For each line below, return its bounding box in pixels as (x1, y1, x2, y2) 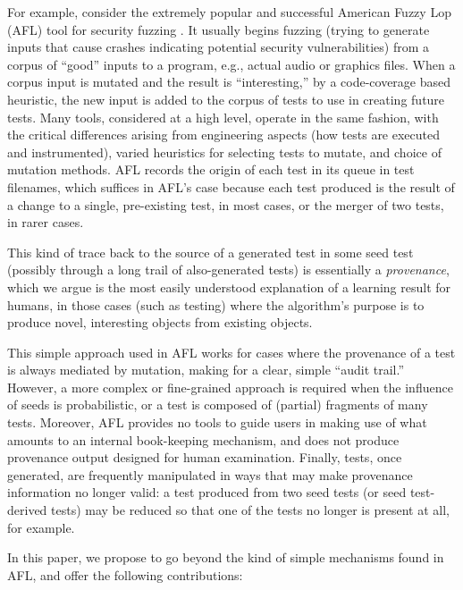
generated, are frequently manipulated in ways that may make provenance (7, 465, 413, 484)
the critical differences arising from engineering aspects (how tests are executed (7, 125, 441, 144)
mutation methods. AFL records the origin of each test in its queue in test (7, 160, 415, 179)
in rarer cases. (7, 213, 84, 232)
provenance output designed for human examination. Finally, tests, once (7, 448, 402, 467)
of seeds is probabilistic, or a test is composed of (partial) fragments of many (7, 395, 428, 414)
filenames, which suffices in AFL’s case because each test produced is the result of (7, 177, 455, 196)
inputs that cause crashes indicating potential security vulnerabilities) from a (7, 38, 429, 56)
